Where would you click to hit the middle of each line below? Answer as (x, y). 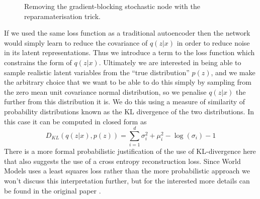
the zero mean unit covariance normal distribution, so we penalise (105, 91)
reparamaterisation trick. (62, 16)
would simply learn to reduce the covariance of (76, 42)
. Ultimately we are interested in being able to (170, 62)
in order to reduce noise (213, 42)
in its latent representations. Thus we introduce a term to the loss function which (129, 52)
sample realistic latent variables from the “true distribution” (97, 72)
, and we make (233, 72)
